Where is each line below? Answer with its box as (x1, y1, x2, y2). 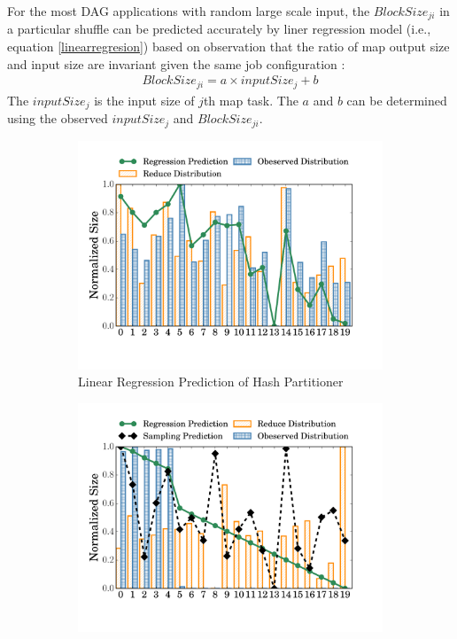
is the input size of (94, 90, 195, 109)
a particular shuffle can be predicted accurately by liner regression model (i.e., (7, 19, 431, 38)
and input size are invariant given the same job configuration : (7, 54, 345, 73)
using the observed (7, 109, 108, 128)
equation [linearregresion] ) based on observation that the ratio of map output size (7, 37, 450, 56)
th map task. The (203, 90, 298, 109)
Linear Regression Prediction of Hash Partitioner (78, 372, 344, 391)
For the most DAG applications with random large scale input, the (7, 2, 370, 19)
